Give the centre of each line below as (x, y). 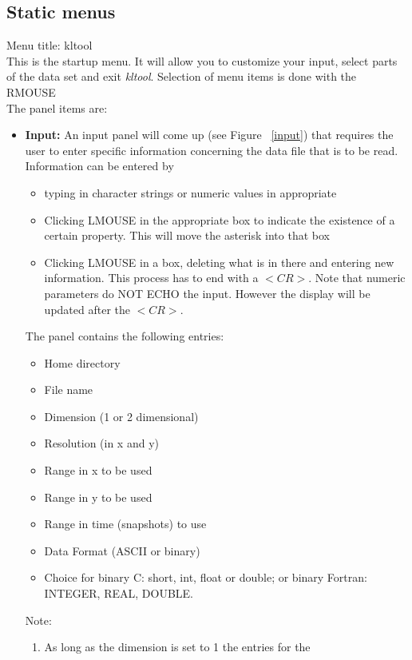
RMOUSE (31, 91)
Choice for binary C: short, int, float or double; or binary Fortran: (206, 577)
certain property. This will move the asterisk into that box (187, 235)
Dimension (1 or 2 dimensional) (121, 416)
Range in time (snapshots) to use (125, 524)
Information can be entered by (99, 166)
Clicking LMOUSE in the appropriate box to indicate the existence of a (220, 219)
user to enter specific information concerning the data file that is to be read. (212, 150)
